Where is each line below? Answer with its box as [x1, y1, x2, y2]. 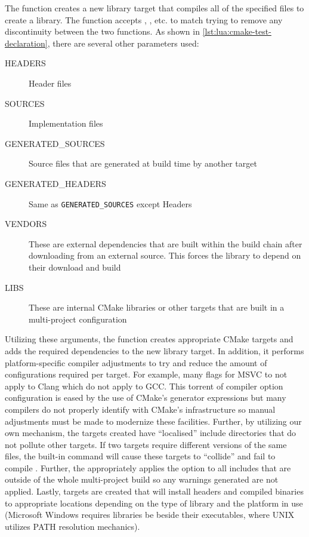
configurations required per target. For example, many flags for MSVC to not [5, 368, 288, 380]
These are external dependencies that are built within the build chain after [29, 237, 302, 250]
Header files [29, 76, 72, 89]
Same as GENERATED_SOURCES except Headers [29, 197, 192, 210]
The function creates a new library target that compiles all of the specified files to [5, 2, 304, 14]
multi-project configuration [29, 312, 127, 325]
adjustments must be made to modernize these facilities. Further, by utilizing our [5, 415, 302, 427]
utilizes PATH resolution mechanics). [5, 520, 140, 532]
